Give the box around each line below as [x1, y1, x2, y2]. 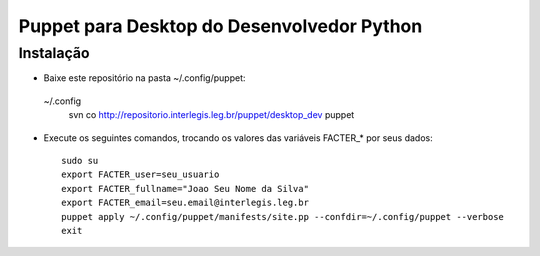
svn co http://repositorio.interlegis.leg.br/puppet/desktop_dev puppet [68, 109, 355, 121]
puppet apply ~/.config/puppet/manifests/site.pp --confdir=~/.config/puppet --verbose [61, 211, 505, 222]
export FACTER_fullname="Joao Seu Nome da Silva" [61, 183, 310, 194]
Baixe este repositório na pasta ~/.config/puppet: [43, 72, 246, 84]
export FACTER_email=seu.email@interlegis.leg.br [61, 197, 310, 209]
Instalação [18, 44, 90, 62]
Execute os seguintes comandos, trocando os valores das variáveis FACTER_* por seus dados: [43, 131, 434, 144]
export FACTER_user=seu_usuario [61, 169, 220, 180]
